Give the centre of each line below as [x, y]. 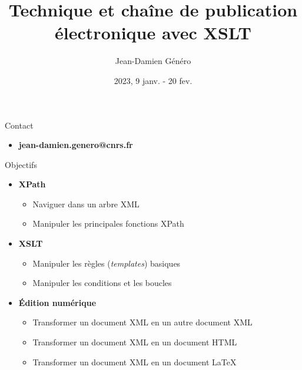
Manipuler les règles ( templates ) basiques [107, 263]
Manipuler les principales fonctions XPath [108, 223]
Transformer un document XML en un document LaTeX [135, 361]
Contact [19, 125]
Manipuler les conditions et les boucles [102, 283]
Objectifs [21, 164]
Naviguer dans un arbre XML [86, 203]
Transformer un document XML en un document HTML [135, 342]
